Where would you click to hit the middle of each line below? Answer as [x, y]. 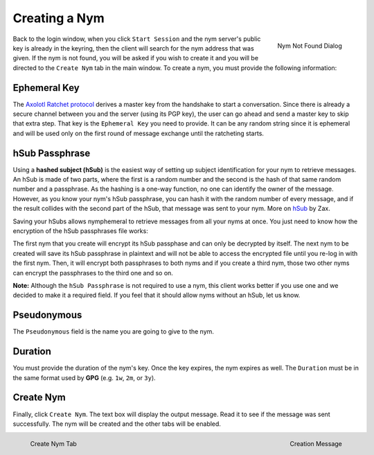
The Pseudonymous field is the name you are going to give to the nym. [114, 332]
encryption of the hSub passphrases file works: [80, 231]
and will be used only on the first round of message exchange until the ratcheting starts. [139, 133]
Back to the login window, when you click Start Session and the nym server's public [137, 39]
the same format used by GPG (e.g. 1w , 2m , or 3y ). [84, 377]
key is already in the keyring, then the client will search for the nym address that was [133, 48]
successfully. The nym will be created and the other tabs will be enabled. [117, 424]
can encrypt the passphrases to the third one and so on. [93, 273]
